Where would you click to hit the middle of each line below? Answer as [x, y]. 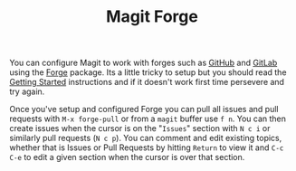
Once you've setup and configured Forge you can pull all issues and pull [144, 109]
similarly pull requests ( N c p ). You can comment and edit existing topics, [146, 138]
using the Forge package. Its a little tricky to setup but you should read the [148, 72]
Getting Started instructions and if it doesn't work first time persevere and [147, 82]
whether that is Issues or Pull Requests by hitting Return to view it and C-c [147, 147]
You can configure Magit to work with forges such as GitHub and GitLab [143, 63]
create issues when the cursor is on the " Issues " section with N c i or [140, 128]
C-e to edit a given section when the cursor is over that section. [127, 157]
